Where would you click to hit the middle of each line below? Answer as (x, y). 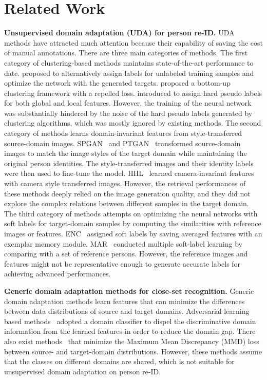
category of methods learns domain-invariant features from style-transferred (123, 133)
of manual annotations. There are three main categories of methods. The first (126, 53)
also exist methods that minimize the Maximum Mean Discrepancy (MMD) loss (132, 341)
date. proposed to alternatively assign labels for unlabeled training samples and (129, 73)
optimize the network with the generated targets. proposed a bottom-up (117, 83)
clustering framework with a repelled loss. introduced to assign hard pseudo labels (133, 93)
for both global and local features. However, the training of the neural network (128, 103)
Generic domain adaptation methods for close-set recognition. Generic (129, 291)
